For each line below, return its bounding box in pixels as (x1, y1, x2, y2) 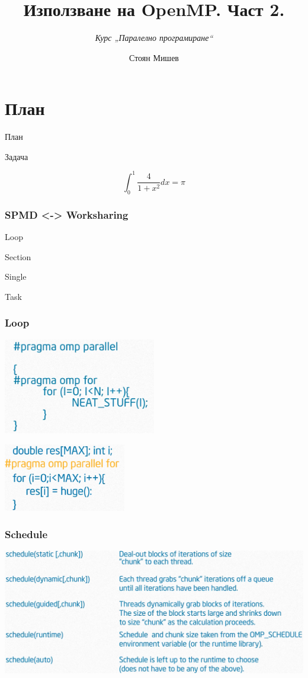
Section (5, 250, 31, 263)
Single (5, 270, 27, 283)
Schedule (5, 526, 48, 541)
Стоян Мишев (129, 51, 179, 63)
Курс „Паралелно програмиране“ (95, 31, 213, 44)
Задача (5, 150, 28, 162)
